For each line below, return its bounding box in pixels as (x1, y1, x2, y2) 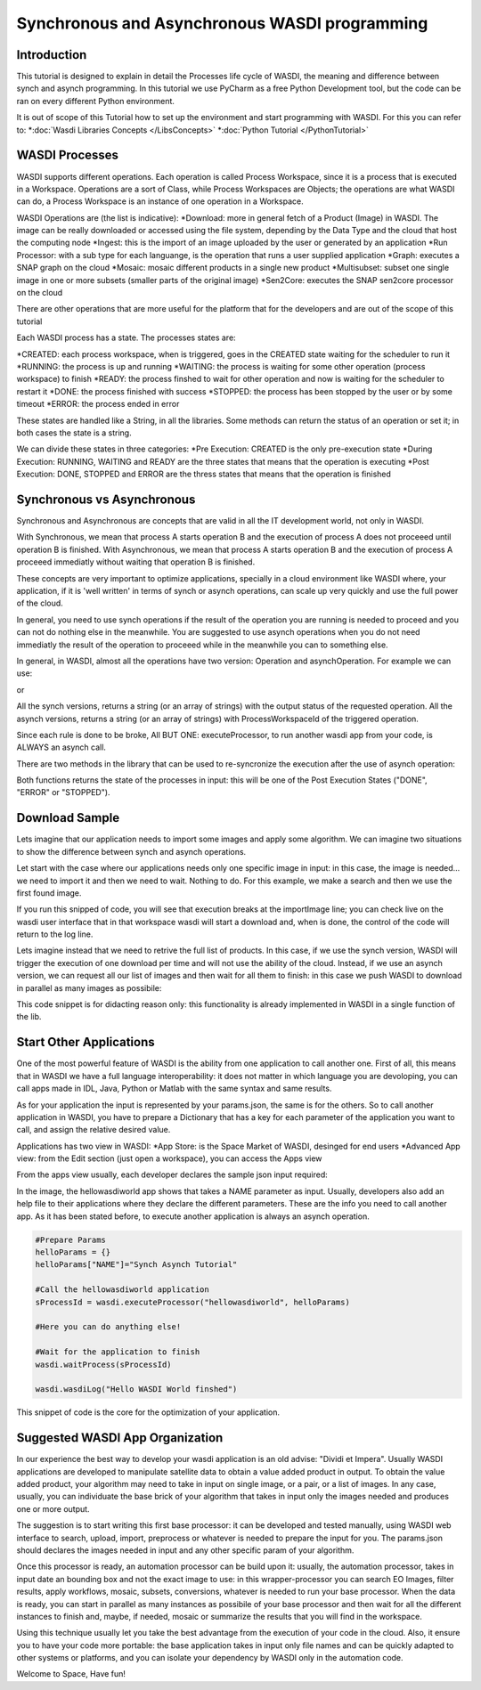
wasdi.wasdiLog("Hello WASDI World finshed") (35, 1385, 238, 1394)
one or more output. (16, 1503, 90, 1514)
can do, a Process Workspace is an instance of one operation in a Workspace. (16, 196, 304, 207)
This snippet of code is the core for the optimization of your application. (16, 1407, 281, 1418)
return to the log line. (16, 929, 94, 939)
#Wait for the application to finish (35, 1347, 200, 1357)
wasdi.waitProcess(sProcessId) (35, 1359, 173, 1369)
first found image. (16, 887, 82, 898)
